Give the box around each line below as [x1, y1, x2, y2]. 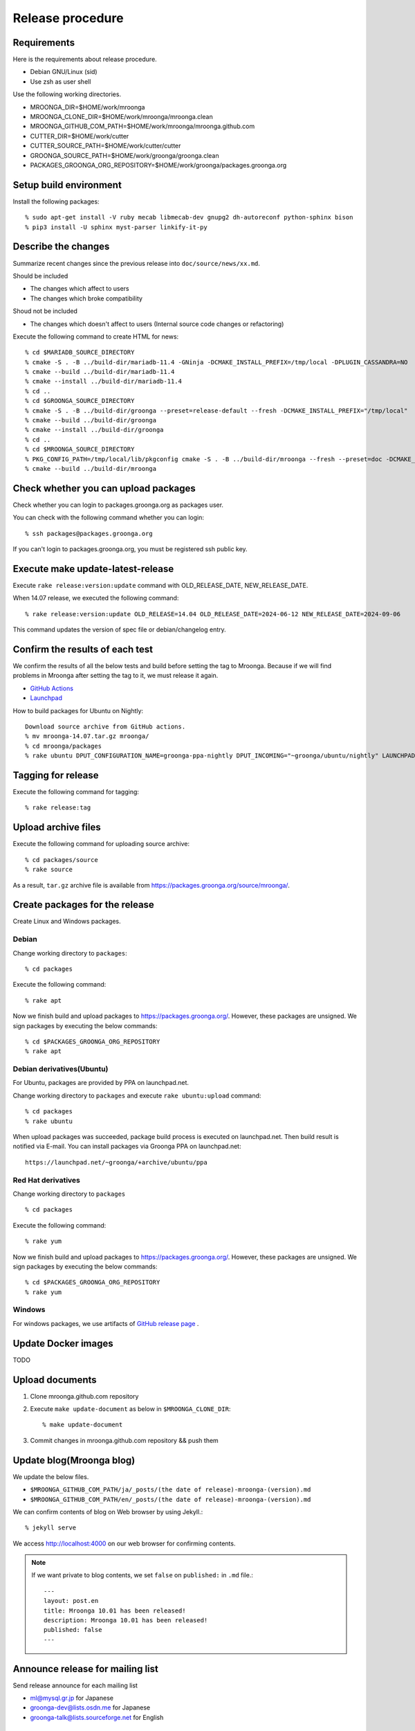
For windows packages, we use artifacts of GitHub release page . [12, 1319, 199, 1327]
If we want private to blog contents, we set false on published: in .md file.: [31, 1571, 254, 1579]
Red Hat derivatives [12, 1175, 81, 1185]
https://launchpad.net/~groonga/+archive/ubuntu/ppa [25, 1158, 207, 1166]
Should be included [12, 271, 68, 280]
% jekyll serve [25, 1524, 77, 1532]
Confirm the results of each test [12, 643, 154, 655]
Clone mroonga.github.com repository [30, 1392, 139, 1400]
